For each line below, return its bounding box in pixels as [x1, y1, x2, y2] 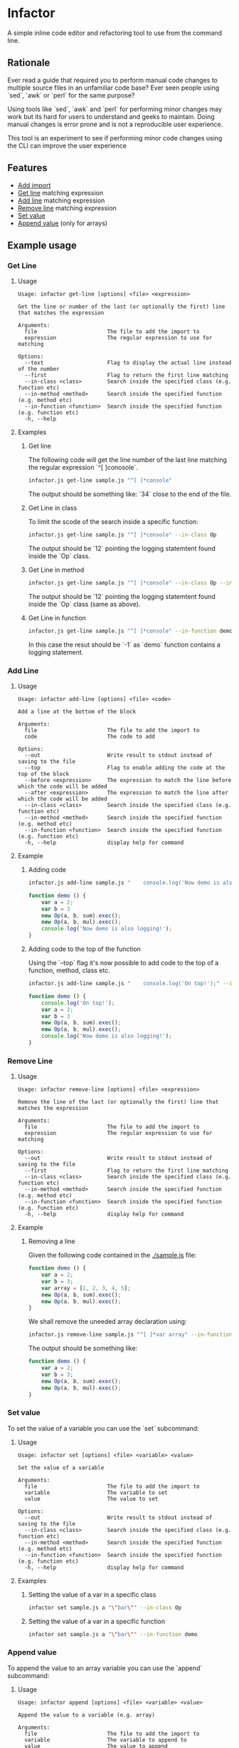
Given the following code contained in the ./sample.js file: [28, 1251, 197, 1260]
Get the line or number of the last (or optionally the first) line [17, 303, 225, 311]
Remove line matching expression [17, 203, 117, 212]
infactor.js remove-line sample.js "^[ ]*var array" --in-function [28, 1331, 233, 1338]
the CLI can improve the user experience [7, 141, 127, 150]
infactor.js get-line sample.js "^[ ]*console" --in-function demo [28, 627, 233, 634]
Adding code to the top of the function [28, 945, 141, 953]
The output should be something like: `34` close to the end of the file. [28, 490, 232, 498]
